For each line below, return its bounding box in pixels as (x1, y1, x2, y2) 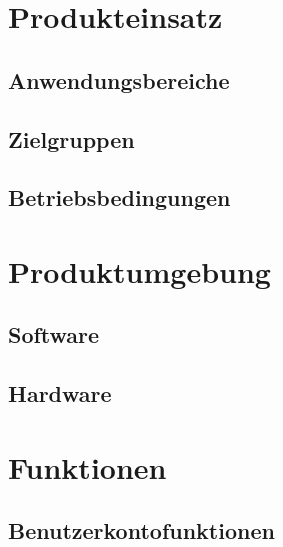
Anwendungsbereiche (8, 64, 230, 95)
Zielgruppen (8, 123, 135, 154)
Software (8, 319, 100, 350)
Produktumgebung (8, 250, 271, 291)
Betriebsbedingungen (8, 182, 231, 213)
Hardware (8, 378, 112, 409)
